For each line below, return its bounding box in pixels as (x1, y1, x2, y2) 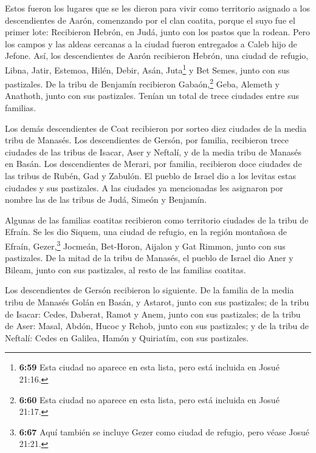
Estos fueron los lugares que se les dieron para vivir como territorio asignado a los (5, 2, 310, 14)
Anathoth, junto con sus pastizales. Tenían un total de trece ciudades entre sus (5, 89, 299, 102)
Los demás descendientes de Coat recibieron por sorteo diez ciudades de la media (5, 121, 307, 134)
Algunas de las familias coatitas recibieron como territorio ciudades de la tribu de (5, 213, 309, 226)
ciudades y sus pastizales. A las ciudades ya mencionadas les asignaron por (5, 181, 283, 194)
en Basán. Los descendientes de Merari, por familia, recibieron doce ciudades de (5, 157, 302, 170)
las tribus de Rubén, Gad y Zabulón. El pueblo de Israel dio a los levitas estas (5, 169, 297, 182)
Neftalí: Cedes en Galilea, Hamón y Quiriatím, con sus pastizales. (5, 331, 249, 344)
